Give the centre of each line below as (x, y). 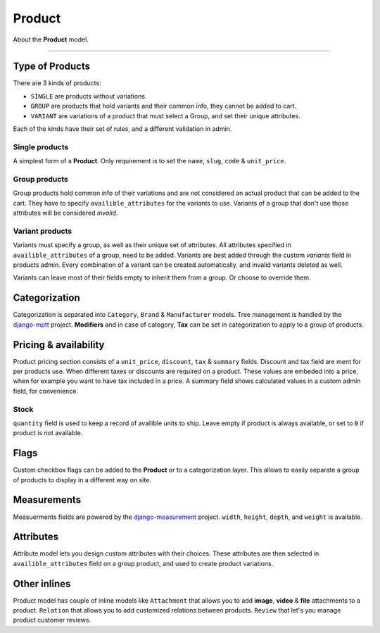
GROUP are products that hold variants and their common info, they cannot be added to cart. (164, 106)
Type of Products (52, 67)
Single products (41, 146)
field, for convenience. (46, 391)
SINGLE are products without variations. (89, 96)
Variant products (43, 231)
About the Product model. (51, 39)
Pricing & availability (59, 345)
